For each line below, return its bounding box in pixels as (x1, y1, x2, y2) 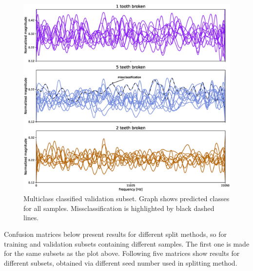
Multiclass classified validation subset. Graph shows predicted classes (23, 193, 230, 204)
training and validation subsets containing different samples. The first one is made (4, 238, 250, 249)
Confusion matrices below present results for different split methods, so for (4, 229, 227, 239)
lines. (23, 212, 39, 223)
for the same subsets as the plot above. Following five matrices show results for (4, 248, 240, 258)
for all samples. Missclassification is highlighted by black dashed (23, 203, 214, 213)
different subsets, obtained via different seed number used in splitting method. (4, 257, 237, 268)
